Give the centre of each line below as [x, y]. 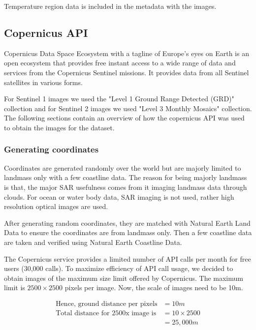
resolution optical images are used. [56, 206]
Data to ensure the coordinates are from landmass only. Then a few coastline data [128, 232]
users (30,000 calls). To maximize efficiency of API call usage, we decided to [119, 268]
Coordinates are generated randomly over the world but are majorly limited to [123, 167]
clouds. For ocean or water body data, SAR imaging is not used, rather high [119, 196]
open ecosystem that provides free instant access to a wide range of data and [120, 63]
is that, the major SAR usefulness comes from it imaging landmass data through [126, 187]
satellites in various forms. [43, 82]
